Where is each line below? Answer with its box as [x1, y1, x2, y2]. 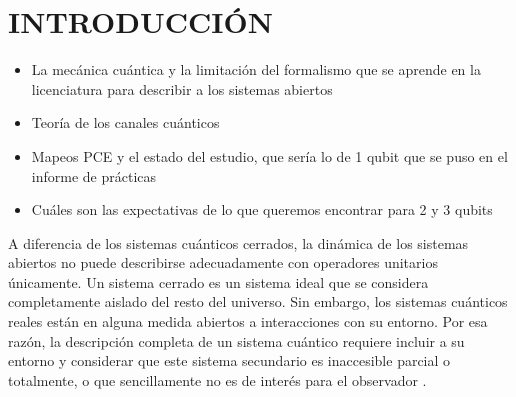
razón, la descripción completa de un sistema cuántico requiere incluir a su [8, 330, 465, 351]
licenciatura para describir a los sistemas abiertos [31, 78, 333, 99]
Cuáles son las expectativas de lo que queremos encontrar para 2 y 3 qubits [31, 199, 493, 220]
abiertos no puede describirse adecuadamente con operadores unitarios [8, 252, 438, 273]
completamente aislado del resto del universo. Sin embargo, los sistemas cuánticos [8, 291, 508, 312]
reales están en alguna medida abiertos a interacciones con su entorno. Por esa [8, 311, 488, 332]
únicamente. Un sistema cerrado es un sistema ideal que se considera [8, 271, 429, 292]
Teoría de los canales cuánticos [31, 112, 220, 133]
